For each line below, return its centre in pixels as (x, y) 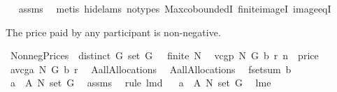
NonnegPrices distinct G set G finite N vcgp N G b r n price (164, 55)
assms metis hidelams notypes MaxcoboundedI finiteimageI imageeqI (175, 8)
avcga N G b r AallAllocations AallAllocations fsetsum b (151, 69)
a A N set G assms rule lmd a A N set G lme (141, 83)
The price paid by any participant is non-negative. (113, 32)
